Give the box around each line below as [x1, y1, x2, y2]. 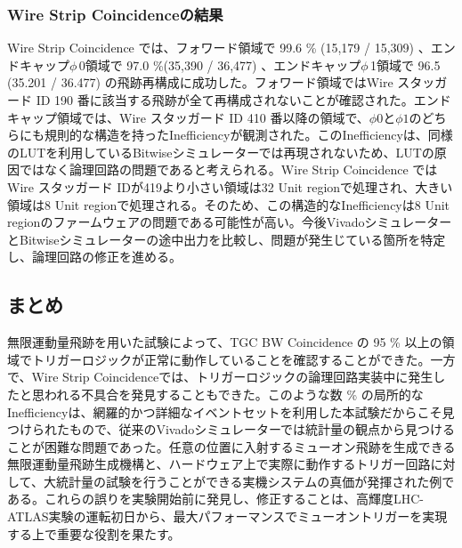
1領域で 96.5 [369, 55, 441, 74]
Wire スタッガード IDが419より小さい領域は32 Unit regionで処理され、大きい [7, 177, 453, 196]
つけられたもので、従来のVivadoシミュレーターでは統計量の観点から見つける [7, 420, 456, 439]
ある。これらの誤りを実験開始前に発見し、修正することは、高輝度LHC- [7, 489, 425, 508]
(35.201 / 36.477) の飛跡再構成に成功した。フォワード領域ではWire [7, 73, 393, 92]
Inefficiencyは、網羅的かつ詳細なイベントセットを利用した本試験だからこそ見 [7, 402, 455, 421]
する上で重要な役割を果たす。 [7, 524, 181, 543]
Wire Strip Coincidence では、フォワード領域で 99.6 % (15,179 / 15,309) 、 [7, 38, 431, 57]
